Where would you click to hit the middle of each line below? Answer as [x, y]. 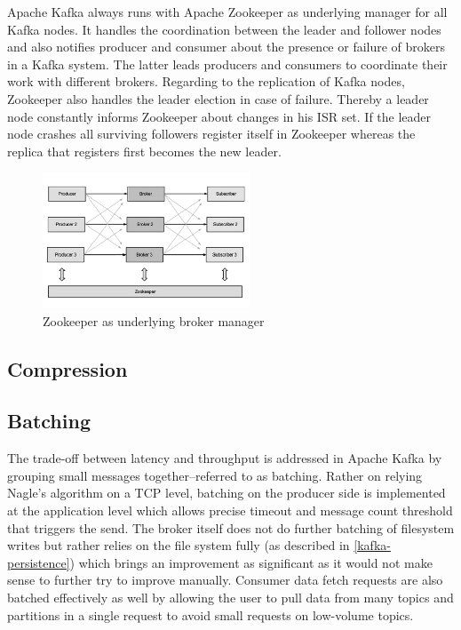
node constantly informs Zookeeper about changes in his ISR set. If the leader [219, 116]
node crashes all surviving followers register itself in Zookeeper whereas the [211, 134]
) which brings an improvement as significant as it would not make [251, 562]
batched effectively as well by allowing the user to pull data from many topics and [230, 597]
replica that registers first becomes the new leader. [144, 151]
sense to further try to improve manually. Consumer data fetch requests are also [225, 580]
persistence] [39, 562]
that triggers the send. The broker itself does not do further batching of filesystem [231, 527]
